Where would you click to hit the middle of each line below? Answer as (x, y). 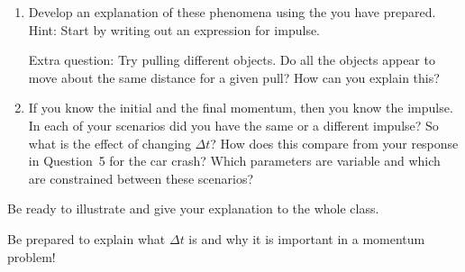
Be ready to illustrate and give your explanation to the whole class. (193, 209)
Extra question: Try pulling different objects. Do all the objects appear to (232, 60)
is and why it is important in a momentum (307, 238)
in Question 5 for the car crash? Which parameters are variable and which (234, 161)
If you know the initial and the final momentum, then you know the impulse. (241, 108)
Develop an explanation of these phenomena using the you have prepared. (232, 12)
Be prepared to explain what (87, 238)
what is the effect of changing (109, 143)
